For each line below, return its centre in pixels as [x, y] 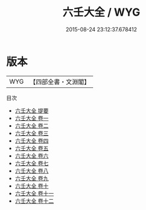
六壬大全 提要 [32, 110]
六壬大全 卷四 [32, 141]
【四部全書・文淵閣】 [60, 82]
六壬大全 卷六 [32, 156]
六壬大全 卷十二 [34, 201]
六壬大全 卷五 [32, 148]
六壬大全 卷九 [32, 178]
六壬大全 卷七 [32, 163]
